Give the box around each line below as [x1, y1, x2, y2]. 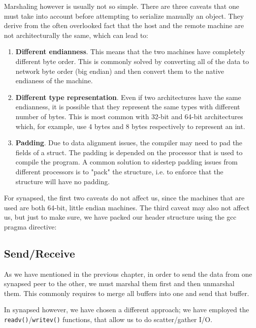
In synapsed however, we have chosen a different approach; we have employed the [4, 304, 249, 315]
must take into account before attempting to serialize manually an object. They [4, 10, 244, 21]
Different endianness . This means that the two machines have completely [15, 46, 245, 57]
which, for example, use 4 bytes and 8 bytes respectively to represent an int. [15, 121, 245, 131]
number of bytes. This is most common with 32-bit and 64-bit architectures [15, 111, 243, 121]
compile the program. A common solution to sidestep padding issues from [15, 157, 238, 167]
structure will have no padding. [15, 176, 110, 186]
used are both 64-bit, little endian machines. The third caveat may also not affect [4, 202, 250, 212]
